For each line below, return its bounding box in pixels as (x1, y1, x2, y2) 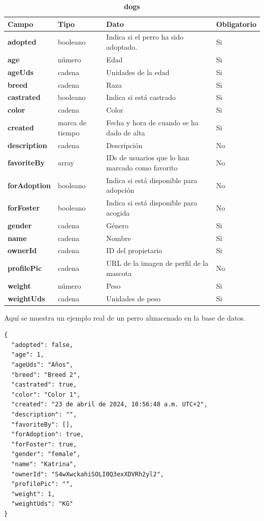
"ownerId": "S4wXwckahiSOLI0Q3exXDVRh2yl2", (11, 470, 164, 478)
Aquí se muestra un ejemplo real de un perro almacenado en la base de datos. (4, 312, 246, 323)
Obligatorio (216, 18, 256, 29)
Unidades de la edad (106, 66, 170, 77)
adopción (106, 185, 135, 195)
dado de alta (106, 127, 145, 137)
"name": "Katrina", (11, 460, 77, 468)
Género (106, 220, 129, 230)
